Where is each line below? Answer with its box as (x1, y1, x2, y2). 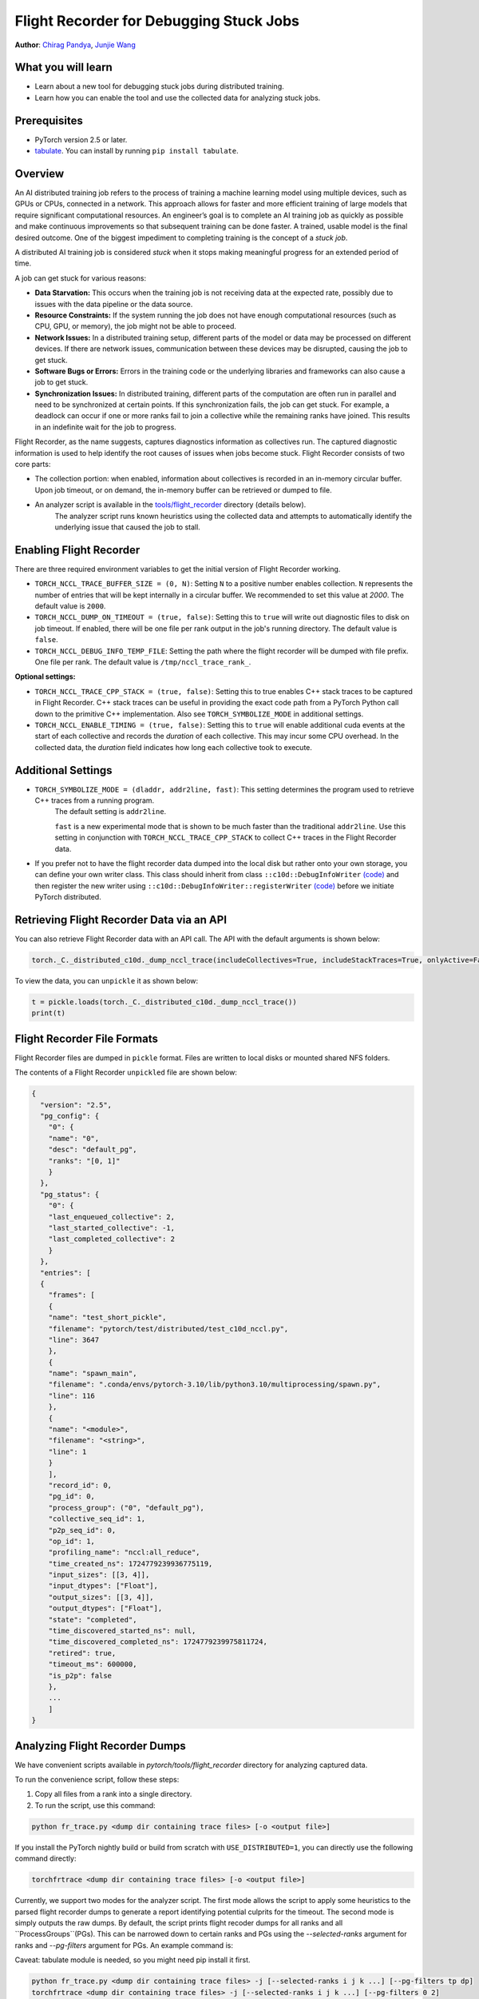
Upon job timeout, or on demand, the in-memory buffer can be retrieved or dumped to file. (34, 485, 332, 495)
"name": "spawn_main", (48, 1369, 137, 1379)
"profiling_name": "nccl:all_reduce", (48, 1548, 200, 1557)
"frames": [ (48, 1291, 96, 1299)
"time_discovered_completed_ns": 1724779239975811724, (48, 1638, 267, 1646)
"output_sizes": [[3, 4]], (48, 1592, 155, 1602)
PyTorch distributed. (34, 892, 101, 902)
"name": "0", (48, 1134, 100, 1143)
